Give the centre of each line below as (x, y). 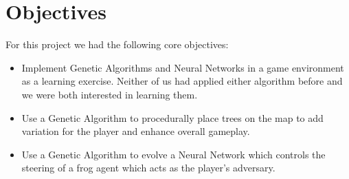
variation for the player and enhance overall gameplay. (136, 131)
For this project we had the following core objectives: (117, 44)
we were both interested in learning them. (110, 94)
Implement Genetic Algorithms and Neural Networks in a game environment (183, 67)
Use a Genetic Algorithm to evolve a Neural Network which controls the (173, 154)
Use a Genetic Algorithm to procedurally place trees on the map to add (172, 117)
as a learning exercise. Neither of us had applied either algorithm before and (182, 81)
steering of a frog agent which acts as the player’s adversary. (148, 168)
